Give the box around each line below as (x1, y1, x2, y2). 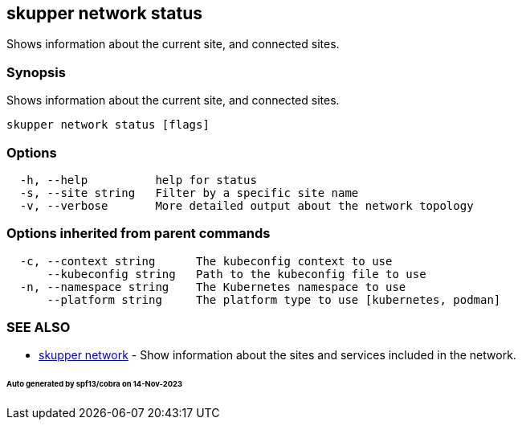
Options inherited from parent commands (6, 225, 271, 242)
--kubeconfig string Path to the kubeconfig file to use (47, 267, 426, 281)
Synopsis (6, 63, 66, 80)
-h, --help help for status (19, 173, 257, 186)
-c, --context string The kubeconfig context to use (19, 254, 393, 268)
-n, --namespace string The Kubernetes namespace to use (19, 280, 406, 293)
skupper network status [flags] (6, 118, 210, 132)
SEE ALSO (6, 319, 71, 336)
